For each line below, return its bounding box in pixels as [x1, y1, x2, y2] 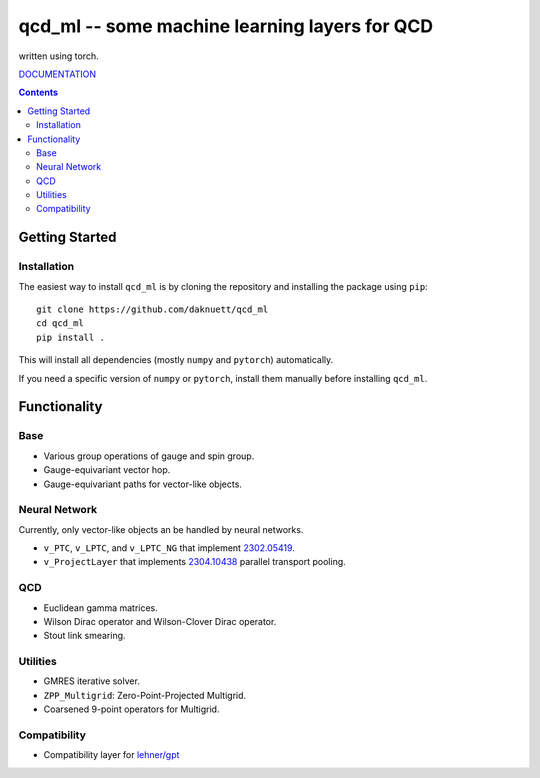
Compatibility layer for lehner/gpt [43, 749, 180, 761]
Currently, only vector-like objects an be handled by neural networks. [18, 523, 304, 535]
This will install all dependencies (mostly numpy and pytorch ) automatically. [18, 354, 334, 366]
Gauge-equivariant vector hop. [43, 464, 171, 476]
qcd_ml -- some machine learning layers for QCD [18, 15, 434, 37]
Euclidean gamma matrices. [43, 601, 159, 614]
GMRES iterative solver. [43, 675, 140, 687]
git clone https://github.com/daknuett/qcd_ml [36, 304, 269, 315]
